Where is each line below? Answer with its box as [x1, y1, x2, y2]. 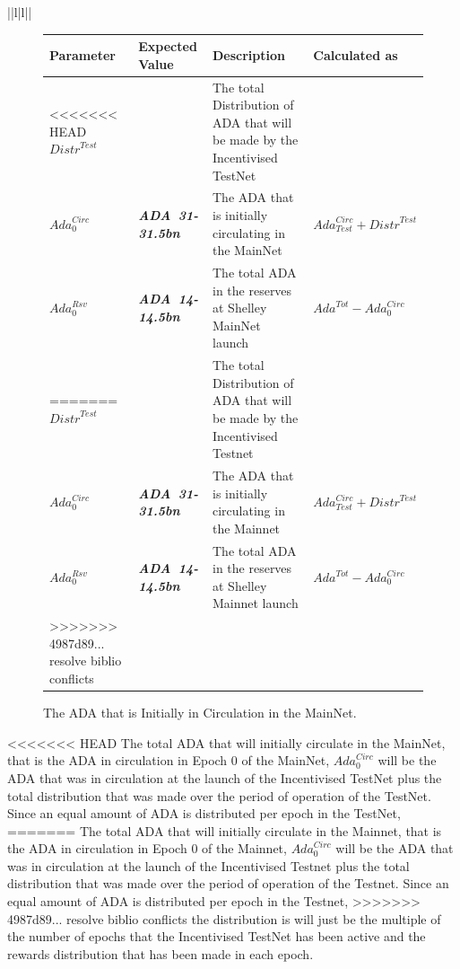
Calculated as [313, 45, 398, 64]
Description [213, 45, 286, 64]
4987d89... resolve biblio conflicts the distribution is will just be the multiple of [7, 909, 441, 928]
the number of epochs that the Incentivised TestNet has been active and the [7, 927, 426, 946]
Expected [138, 37, 197, 56]
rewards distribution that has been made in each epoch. [7, 944, 314, 963]
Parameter [49, 45, 116, 64]
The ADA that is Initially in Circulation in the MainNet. [43, 703, 357, 722]
